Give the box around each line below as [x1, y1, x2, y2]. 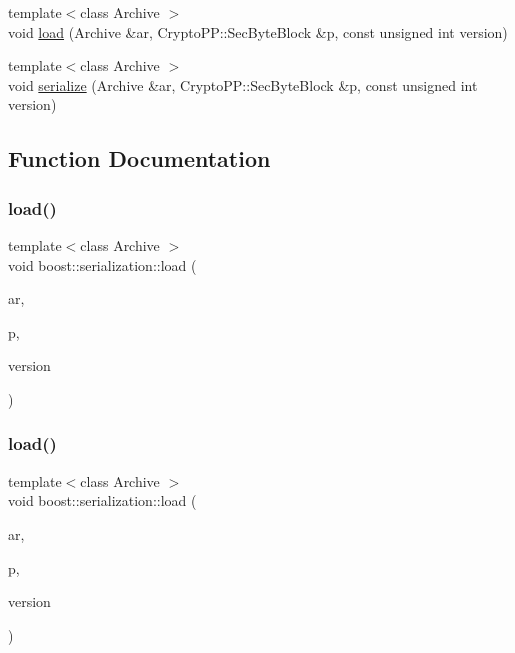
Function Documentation [8, 143, 271, 174]
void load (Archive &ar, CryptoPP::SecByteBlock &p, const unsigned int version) [8, 21, 508, 42]
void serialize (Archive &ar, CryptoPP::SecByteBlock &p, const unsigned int [8, 74, 478, 95]
